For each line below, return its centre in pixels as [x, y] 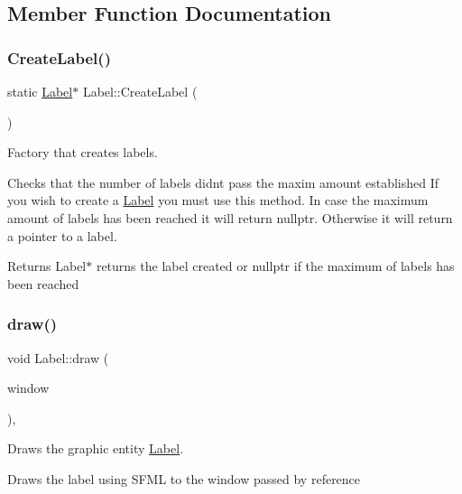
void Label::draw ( [58, 357]
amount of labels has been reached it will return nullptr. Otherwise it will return [230, 217]
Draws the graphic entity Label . [96, 448]
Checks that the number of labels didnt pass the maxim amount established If [223, 182]
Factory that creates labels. [83, 152]
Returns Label [47, 266]
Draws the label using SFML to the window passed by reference [184, 478]
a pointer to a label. [62, 235]
